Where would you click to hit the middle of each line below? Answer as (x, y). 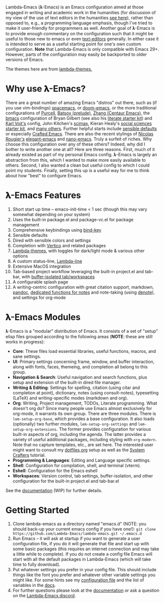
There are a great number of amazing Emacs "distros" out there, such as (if (81, 103)
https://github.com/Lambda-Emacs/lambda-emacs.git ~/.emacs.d (77, 534)
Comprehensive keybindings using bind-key (57, 230)
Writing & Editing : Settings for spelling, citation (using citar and (76, 388)
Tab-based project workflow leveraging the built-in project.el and (78, 271)
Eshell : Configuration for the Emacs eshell (55, 471)
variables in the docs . (34, 585)
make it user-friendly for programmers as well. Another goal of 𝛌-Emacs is (80, 28)
